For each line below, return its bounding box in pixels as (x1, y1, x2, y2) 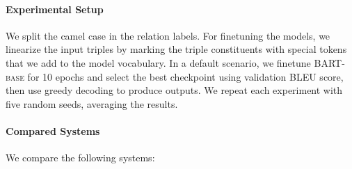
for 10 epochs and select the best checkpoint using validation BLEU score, (27, 69, 344, 83)
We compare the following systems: (6, 150, 155, 165)
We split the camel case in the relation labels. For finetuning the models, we (6, 28, 330, 42)
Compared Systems (6, 123, 100, 138)
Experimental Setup (6, 1, 104, 16)
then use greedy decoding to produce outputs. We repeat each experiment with (6, 83, 343, 97)
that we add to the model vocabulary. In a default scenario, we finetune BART (6, 55, 342, 70)
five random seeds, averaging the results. (6, 96, 178, 111)
